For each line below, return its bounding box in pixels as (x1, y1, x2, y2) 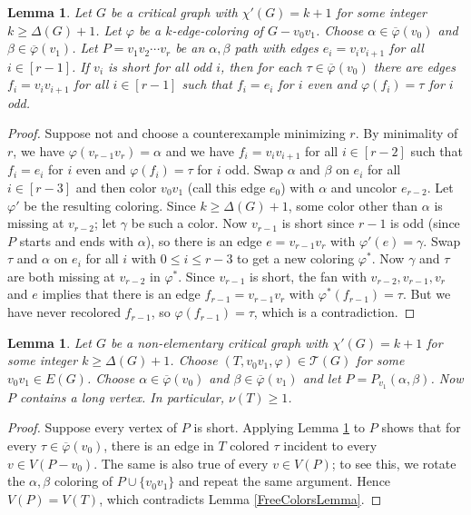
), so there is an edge (145, 231, 262, 250)
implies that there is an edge (42, 284, 201, 303)
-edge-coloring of (172, 20, 263, 39)
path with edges (234, 38, 319, 57)
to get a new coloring (237, 249, 355, 268)
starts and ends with (19, 231, 134, 250)
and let (302, 368, 341, 387)
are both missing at (7, 266, 115, 285)
